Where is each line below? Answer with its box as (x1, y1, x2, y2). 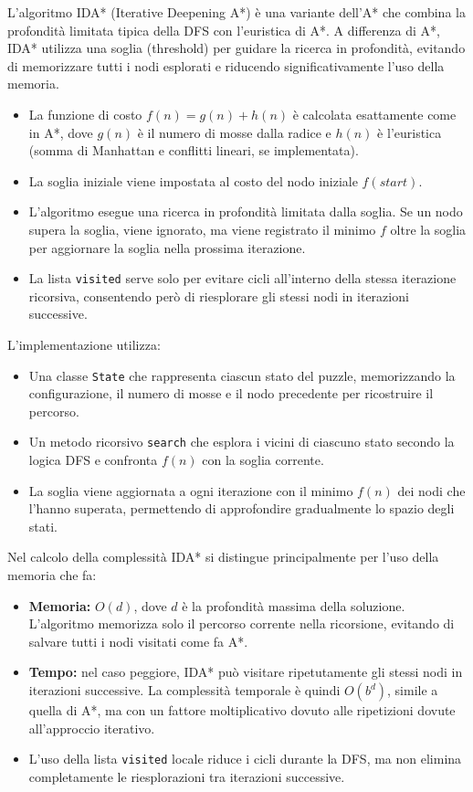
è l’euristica (377, 122, 442, 142)
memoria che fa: (7, 565, 97, 585)
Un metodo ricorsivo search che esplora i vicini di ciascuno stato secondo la (28, 432, 455, 451)
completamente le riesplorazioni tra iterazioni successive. (28, 766, 345, 786)
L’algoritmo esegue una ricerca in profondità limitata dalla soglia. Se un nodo (28, 202, 463, 221)
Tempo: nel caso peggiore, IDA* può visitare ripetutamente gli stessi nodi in (28, 662, 463, 681)
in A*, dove (28, 122, 93, 142)
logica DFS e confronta (28, 450, 158, 470)
